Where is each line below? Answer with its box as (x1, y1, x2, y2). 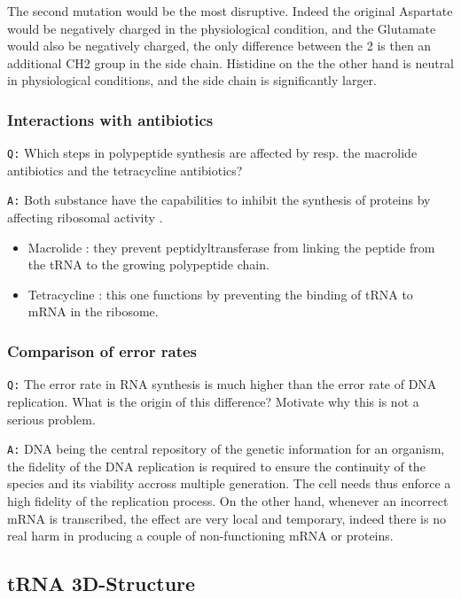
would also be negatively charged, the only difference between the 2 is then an (7, 36, 432, 55)
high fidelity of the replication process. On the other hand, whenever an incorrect (7, 491, 449, 510)
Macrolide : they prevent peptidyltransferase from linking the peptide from (27, 237, 435, 256)
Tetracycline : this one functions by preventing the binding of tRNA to (27, 284, 413, 303)
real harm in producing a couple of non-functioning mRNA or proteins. (7, 526, 394, 545)
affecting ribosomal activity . (7, 208, 163, 227)
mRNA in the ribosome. (27, 302, 159, 321)
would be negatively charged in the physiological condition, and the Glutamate (7, 19, 436, 37)
